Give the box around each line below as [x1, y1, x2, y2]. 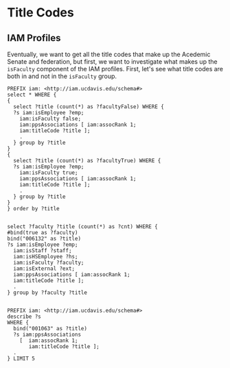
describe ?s [7, 313, 41, 320]
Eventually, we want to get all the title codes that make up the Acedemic [7, 50, 211, 58]
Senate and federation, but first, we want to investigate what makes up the [7, 58, 218, 66]
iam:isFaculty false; [19, 115, 81, 122]
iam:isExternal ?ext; [13, 265, 76, 272]
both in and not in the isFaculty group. [7, 72, 117, 80]
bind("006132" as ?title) [7, 235, 81, 242]
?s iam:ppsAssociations [13, 331, 81, 338]
